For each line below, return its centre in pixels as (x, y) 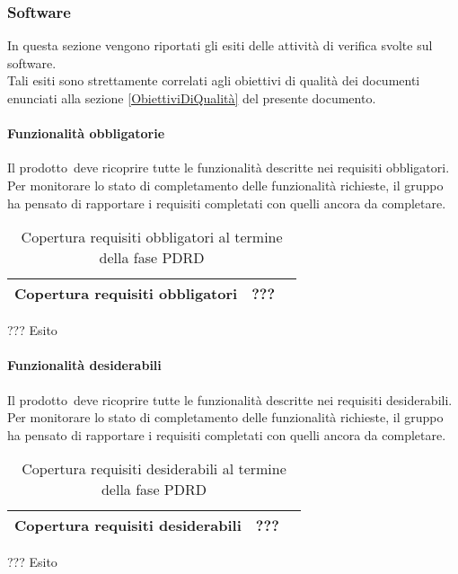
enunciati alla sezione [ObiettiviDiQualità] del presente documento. (192, 98)
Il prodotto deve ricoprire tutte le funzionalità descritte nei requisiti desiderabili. (230, 399)
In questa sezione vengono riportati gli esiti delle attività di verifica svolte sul (220, 45)
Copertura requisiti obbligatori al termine (152, 237)
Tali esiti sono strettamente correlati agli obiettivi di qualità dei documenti (214, 80)
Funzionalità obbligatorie (86, 133)
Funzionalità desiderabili (84, 365)
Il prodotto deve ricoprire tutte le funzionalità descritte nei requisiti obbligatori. (229, 168)
